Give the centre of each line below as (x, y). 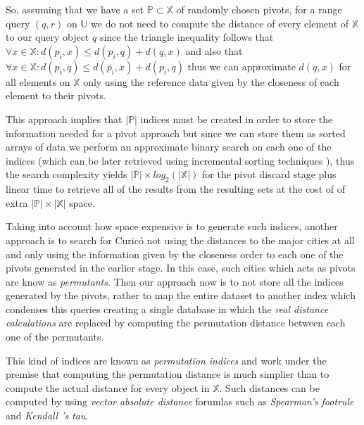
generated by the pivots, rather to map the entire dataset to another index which (181, 295)
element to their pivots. (56, 95)
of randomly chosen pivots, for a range (259, 9)
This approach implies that (64, 119)
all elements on (38, 81)
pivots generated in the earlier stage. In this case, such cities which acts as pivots (181, 268)
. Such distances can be (269, 387)
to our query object (48, 37)
